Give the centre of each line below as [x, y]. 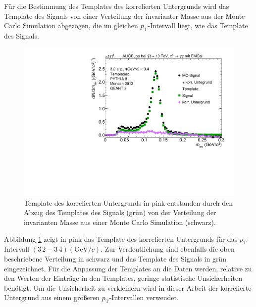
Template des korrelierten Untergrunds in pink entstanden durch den [128, 202]
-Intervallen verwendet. [144, 297]
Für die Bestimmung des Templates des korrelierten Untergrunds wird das [117, 6]
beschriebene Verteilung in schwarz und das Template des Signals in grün [115, 259]
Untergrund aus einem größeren [52, 297]
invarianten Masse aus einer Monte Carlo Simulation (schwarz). [120, 222]
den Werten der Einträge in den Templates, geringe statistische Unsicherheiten [123, 278]
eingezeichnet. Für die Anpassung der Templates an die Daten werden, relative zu [128, 268]
